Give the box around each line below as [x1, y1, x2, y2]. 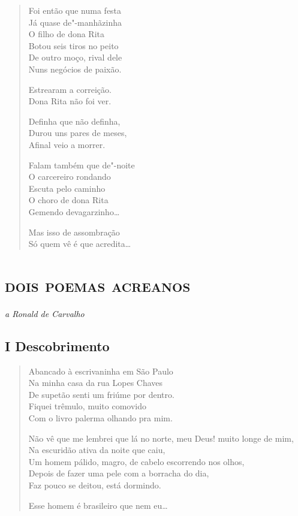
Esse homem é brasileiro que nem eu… [28, 499, 168, 511]
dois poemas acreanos [5, 272, 191, 297]
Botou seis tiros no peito [28, 39, 119, 52]
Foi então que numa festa [28, 4, 122, 16]
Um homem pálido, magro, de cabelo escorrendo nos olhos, [28, 455, 245, 467]
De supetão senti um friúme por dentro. [28, 388, 174, 400]
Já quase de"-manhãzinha [28, 16, 122, 28]
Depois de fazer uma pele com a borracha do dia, [28, 467, 209, 479]
